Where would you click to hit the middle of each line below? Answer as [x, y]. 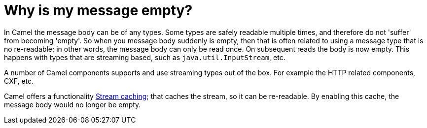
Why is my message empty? [98, 10]
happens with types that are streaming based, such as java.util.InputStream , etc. [145, 57]
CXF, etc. [19, 81]
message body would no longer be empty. [72, 104]
